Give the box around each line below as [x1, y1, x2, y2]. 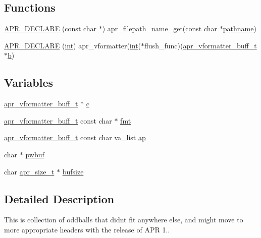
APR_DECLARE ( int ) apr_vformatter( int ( [4, 40, 141, 50]
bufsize [62, 166, 84, 176]
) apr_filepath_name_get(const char [102, 23, 218, 34]
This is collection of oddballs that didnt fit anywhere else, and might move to [4, 214, 243, 225]
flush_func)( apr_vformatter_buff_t [144, 40, 257, 50]
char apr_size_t [4, 166, 55, 176]
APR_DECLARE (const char [4, 23, 97, 34]
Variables [4, 75, 54, 90]
